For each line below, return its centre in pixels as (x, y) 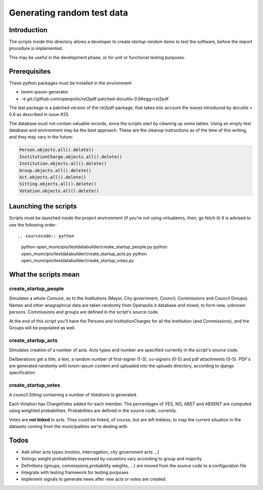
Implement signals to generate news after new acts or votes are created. (94, 479)
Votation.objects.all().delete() (59, 191)
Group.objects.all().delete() (55, 170)
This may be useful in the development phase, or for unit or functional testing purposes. (97, 57)
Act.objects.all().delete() (53, 177)
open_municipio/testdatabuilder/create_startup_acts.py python (84, 254)
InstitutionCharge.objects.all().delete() (71, 157)
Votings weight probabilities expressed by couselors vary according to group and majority (112, 459)
